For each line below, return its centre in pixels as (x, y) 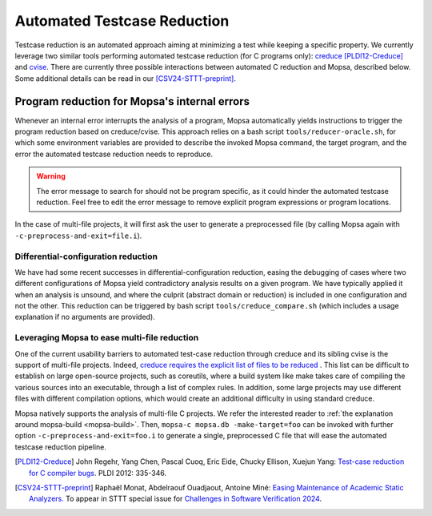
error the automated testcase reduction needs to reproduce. (114, 154)
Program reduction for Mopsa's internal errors (132, 101)
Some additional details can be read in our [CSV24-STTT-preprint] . (125, 78)
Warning (51, 176)
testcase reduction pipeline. (61, 447)
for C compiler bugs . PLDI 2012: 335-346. (98, 473)
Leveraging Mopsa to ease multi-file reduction (107, 338)
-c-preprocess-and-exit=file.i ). (78, 236)
